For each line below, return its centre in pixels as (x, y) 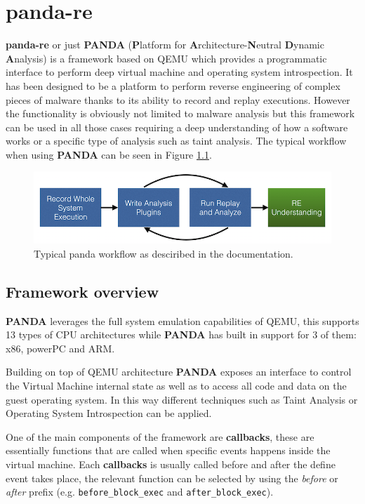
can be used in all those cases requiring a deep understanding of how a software (177, 127)
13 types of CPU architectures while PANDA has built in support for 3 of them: (181, 334)
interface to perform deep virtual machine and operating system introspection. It (179, 72)
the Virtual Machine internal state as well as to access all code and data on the (176, 386)
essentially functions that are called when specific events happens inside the (168, 450)
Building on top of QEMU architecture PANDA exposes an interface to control (179, 372)
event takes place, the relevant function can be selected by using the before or (172, 478)
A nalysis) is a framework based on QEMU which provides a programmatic (166, 58)
